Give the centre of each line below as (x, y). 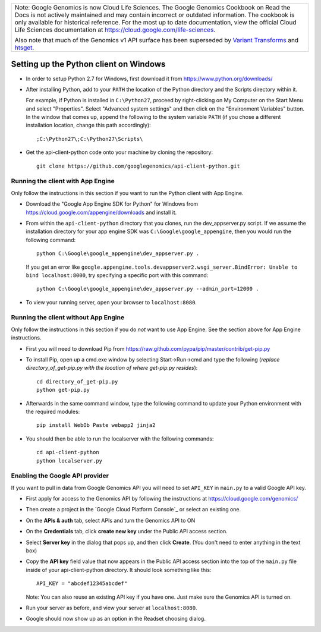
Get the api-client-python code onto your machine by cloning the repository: (119, 152)
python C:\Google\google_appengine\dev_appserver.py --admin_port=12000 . (148, 289)
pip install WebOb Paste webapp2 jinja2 (96, 425)
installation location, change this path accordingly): (88, 125)
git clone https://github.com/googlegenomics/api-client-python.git (138, 166)
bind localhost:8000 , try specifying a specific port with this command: (117, 275)
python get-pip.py (63, 390)
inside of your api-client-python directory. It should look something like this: (119, 570)
